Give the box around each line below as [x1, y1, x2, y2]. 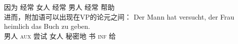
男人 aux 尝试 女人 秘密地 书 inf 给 [4, 30, 116, 41]
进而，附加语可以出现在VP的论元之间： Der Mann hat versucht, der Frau [4, 11, 235, 22]
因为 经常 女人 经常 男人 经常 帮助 [4, 2, 115, 12]
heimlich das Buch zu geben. [4, 21, 90, 31]
